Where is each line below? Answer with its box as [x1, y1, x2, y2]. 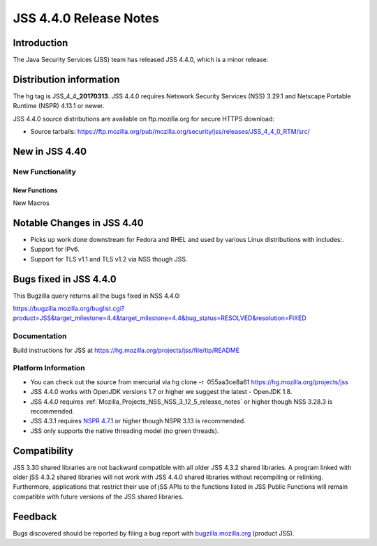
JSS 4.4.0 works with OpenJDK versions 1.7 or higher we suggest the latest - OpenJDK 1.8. [30, 388, 293, 396]
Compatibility [13, 445, 73, 457]
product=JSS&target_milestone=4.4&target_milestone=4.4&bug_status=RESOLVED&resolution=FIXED [13, 314, 306, 322]
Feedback [13, 510, 57, 522]
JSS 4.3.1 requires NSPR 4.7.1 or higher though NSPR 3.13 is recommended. [30, 417, 246, 425]
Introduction [13, 37, 68, 49]
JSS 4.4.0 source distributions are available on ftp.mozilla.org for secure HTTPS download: [13, 114, 275, 123]
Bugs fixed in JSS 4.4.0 [13, 273, 117, 285]
